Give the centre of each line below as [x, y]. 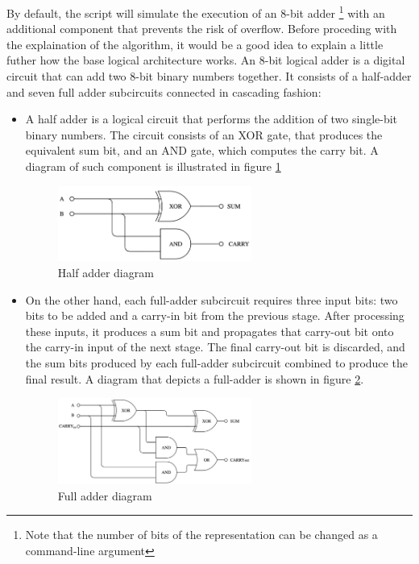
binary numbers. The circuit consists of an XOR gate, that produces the [204, 134]
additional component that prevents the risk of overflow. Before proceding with [202, 29]
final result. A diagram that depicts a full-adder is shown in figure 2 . [195, 378]
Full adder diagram [105, 495]
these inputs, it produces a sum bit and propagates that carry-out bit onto [209, 331]
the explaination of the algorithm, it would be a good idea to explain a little [195, 44]
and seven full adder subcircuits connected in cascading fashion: [164, 91]
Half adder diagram [106, 273]
